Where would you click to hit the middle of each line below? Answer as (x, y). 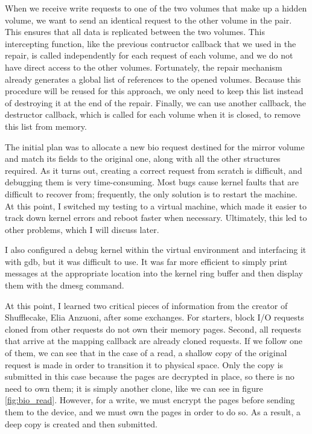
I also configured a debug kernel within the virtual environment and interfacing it (156, 250)
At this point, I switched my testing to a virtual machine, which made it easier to (156, 206)
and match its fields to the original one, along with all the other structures (143, 158)
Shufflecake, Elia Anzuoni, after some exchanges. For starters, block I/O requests (154, 317)
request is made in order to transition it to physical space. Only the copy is (144, 364)
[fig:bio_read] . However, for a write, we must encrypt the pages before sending (150, 400)
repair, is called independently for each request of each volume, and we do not (149, 55)
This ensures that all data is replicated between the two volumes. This (135, 32)
